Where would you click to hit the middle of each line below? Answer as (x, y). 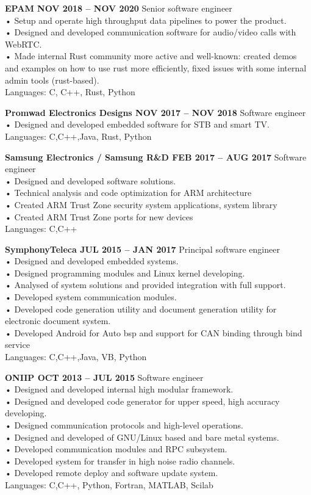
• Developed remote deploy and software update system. (112, 473)
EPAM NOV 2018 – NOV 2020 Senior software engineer (119, 8)
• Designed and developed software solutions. (91, 180)
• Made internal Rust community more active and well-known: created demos (151, 56)
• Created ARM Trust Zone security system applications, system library (141, 204)
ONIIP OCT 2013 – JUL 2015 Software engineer (104, 377)
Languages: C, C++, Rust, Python (70, 92)
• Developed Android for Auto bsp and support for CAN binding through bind (154, 332)
